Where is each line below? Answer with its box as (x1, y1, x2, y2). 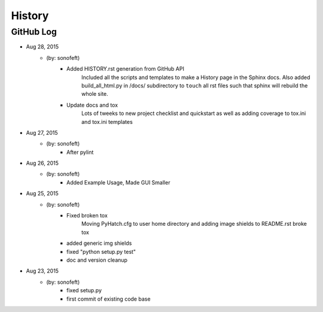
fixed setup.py (66, 287, 102, 294)
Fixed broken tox (66, 212, 108, 219)
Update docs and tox (66, 101, 118, 108)
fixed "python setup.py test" (66, 248, 136, 255)
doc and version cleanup (66, 256, 128, 263)
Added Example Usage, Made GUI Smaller (66, 178, 170, 186)
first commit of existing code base (66, 295, 151, 302)
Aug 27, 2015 (26, 129, 58, 136)
